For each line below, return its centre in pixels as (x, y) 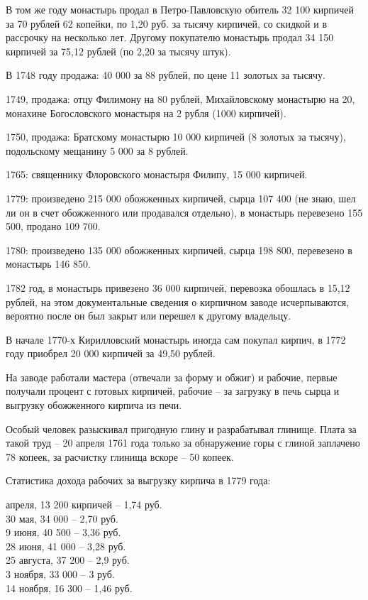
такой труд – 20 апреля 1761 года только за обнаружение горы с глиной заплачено (183, 443)
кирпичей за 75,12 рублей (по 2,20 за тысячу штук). (118, 51)
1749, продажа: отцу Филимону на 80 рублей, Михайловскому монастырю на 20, (180, 98)
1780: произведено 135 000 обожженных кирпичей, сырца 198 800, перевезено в (179, 250)
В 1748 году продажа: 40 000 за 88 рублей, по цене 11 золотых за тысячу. (166, 75)
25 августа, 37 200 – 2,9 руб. (68, 560)
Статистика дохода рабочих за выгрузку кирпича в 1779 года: (138, 480)
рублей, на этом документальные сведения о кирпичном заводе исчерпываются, (178, 301)
